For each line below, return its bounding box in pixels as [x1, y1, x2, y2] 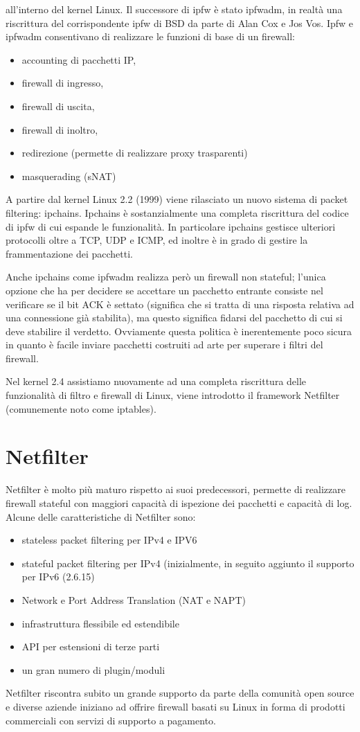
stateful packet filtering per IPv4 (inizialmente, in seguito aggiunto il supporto [21, 555, 354, 570]
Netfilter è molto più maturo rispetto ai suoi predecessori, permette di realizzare [6, 482, 345, 497]
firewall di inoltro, [21, 122, 98, 136]
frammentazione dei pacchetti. [6, 246, 133, 260]
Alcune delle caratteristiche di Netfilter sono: [6, 509, 196, 524]
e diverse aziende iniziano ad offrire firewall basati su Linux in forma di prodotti [6, 699, 345, 713]
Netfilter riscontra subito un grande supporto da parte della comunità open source [6, 686, 354, 700]
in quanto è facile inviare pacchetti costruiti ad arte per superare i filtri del [6, 337, 323, 352]
